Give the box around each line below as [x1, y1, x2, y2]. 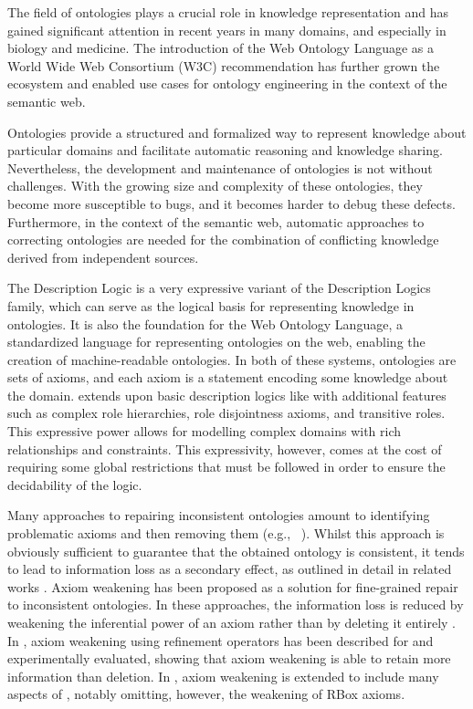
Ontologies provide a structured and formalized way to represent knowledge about [7, 122, 467, 141]
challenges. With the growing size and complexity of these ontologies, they [7, 176, 423, 195]
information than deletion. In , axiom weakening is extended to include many [7, 666, 439, 685]
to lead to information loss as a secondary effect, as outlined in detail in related [7, 559, 452, 579]
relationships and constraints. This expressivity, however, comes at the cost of [7, 439, 442, 458]
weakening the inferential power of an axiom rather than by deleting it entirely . [7, 613, 457, 631]
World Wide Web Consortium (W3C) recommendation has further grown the [7, 56, 440, 75]
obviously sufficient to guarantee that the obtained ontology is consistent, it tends [7, 541, 465, 560]
